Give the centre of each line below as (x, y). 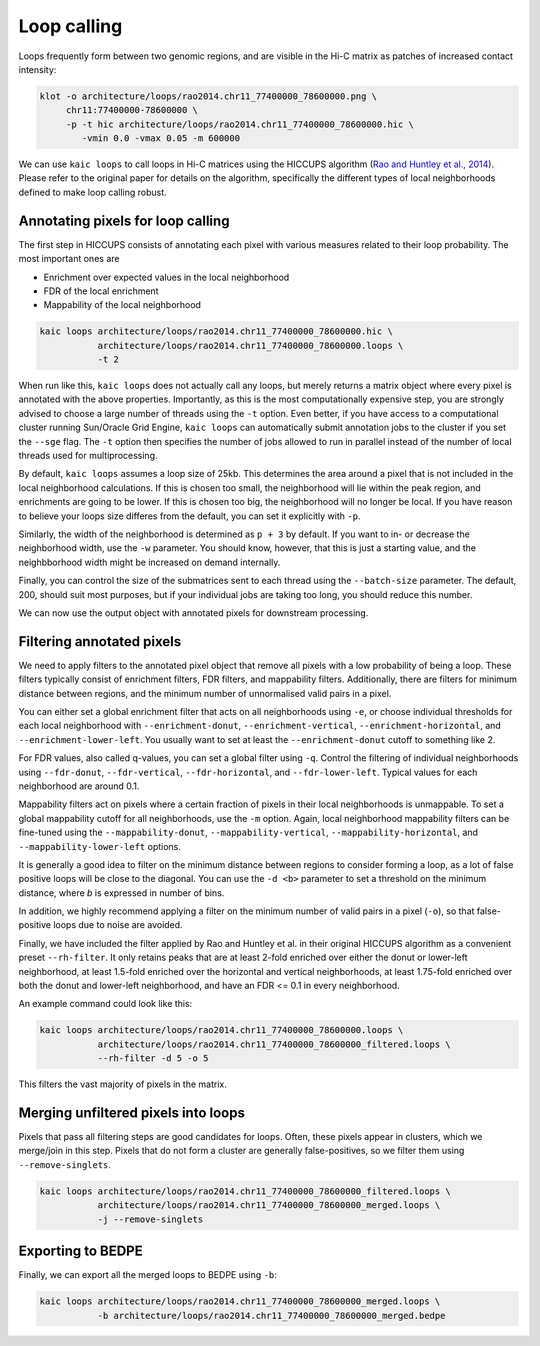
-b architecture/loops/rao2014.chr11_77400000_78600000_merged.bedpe (271, 1315)
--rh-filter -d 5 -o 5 (153, 1058)
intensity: (37, 69)
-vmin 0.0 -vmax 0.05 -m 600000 (160, 138)
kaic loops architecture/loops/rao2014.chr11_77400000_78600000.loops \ (221, 1030)
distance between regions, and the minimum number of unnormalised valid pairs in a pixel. (205, 693)
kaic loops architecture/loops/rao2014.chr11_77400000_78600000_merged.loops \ (240, 1301)
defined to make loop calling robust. (92, 192)
